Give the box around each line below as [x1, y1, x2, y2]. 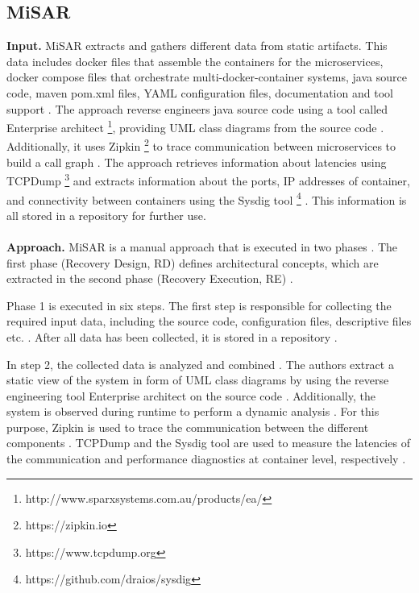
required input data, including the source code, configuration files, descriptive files [6, 313, 412, 330]
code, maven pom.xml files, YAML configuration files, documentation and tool [6, 84, 393, 101]
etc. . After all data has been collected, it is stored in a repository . [6, 328, 338, 345]
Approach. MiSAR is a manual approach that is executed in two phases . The [6, 238, 398, 255]
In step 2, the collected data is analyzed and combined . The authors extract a [6, 355, 394, 372]
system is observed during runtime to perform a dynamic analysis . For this [6, 403, 380, 420]
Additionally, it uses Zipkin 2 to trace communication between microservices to [6, 135, 396, 155]
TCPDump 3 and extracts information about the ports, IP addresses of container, [6, 170, 410, 189]
